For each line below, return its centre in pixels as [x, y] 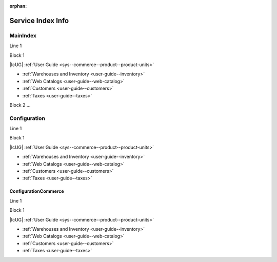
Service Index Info [39, 21]
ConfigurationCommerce [37, 191]
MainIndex [23, 35]
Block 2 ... [20, 105]
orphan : [18, 6]
